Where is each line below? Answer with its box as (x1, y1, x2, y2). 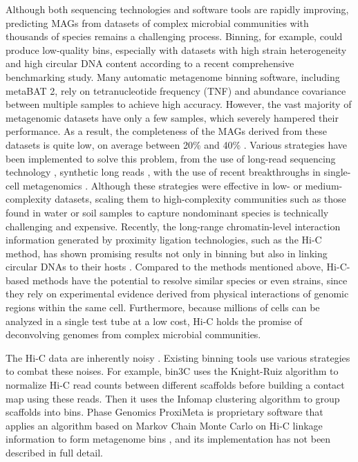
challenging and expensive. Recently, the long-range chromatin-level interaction (6, 219, 341, 233)
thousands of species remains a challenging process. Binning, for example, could (6, 29, 343, 44)
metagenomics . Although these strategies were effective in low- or (22, 178, 302, 192)
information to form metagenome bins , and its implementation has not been (6, 432, 331, 446)
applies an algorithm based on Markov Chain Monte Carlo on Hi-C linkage (6, 418, 323, 432)
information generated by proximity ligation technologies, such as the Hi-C (6, 232, 322, 247)
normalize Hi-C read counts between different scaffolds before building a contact (6, 378, 345, 392)
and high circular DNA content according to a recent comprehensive (6, 56, 294, 71)
